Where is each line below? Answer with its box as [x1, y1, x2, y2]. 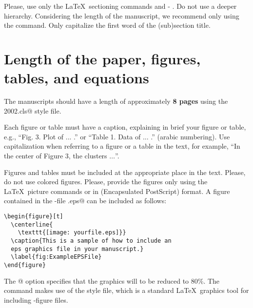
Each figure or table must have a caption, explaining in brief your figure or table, [4, 122, 246, 132]
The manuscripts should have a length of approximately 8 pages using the [4, 96, 228, 106]
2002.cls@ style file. [4, 105, 61, 115]
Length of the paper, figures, [4, 48, 201, 68]
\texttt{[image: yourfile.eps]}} [18, 229, 126, 236]
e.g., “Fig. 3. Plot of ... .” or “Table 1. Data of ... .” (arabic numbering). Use [4, 131, 230, 141]
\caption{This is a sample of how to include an [11, 237, 172, 244]
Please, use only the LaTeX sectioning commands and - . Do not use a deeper [4, 1, 237, 11]
